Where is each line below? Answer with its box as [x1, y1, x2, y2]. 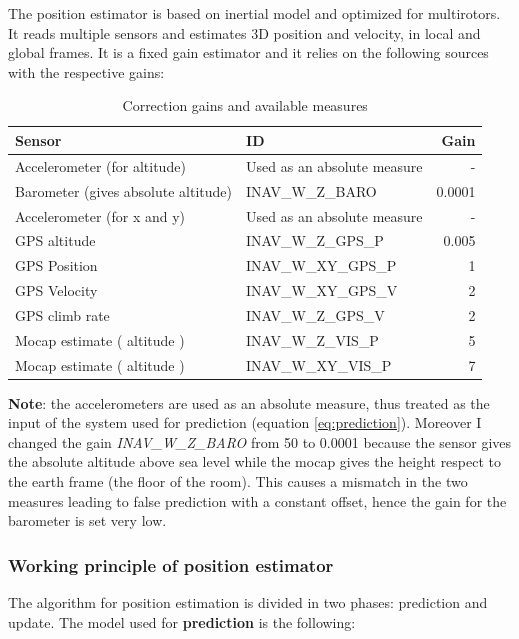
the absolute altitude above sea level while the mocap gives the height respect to [8, 451, 502, 472]
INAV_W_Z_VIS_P [246, 329, 379, 350]
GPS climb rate [15, 304, 110, 325]
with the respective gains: [8, 61, 165, 82]
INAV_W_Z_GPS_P [246, 230, 384, 251]
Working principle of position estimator [8, 552, 334, 577]
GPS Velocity [15, 280, 98, 301]
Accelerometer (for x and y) [15, 205, 186, 226]
